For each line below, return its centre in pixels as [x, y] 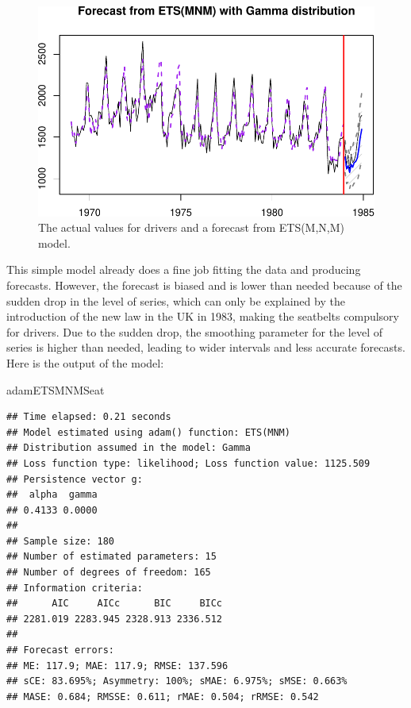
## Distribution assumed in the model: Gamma [129, 448]
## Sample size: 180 [61, 541]
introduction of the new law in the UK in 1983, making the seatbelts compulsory [203, 316]
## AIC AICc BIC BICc [115, 604]
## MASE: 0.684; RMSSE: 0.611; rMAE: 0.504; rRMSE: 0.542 [163, 696]
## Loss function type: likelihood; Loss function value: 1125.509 [188, 463]
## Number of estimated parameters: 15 [111, 557]
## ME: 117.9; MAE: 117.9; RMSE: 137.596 [117, 666]
